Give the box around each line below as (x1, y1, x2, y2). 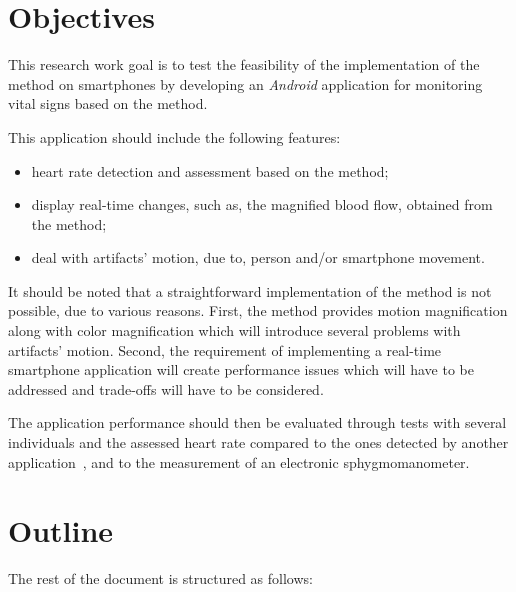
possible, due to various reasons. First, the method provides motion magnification (8, 300, 508, 321)
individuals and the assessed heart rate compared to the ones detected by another (8, 432, 509, 453)
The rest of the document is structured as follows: (8, 568, 313, 589)
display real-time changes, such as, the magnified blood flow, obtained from (31, 194, 493, 215)
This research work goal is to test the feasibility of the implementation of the (8, 54, 480, 75)
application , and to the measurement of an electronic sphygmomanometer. (8, 451, 470, 472)
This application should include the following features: (8, 126, 341, 147)
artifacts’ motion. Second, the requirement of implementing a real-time (8, 339, 442, 360)
